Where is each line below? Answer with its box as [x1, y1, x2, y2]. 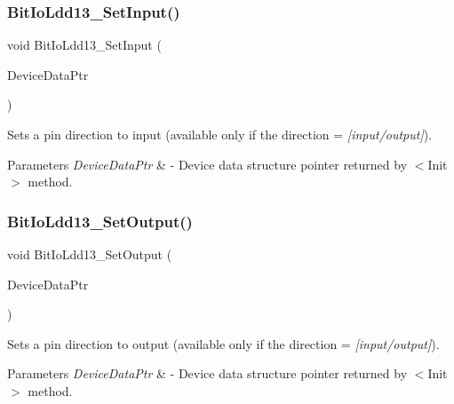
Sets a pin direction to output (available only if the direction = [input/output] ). [7, 334, 440, 353]
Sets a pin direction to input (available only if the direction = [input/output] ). [7, 125, 433, 143]
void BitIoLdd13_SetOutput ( [7, 245, 172, 263]
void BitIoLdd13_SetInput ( [7, 36, 162, 54]
